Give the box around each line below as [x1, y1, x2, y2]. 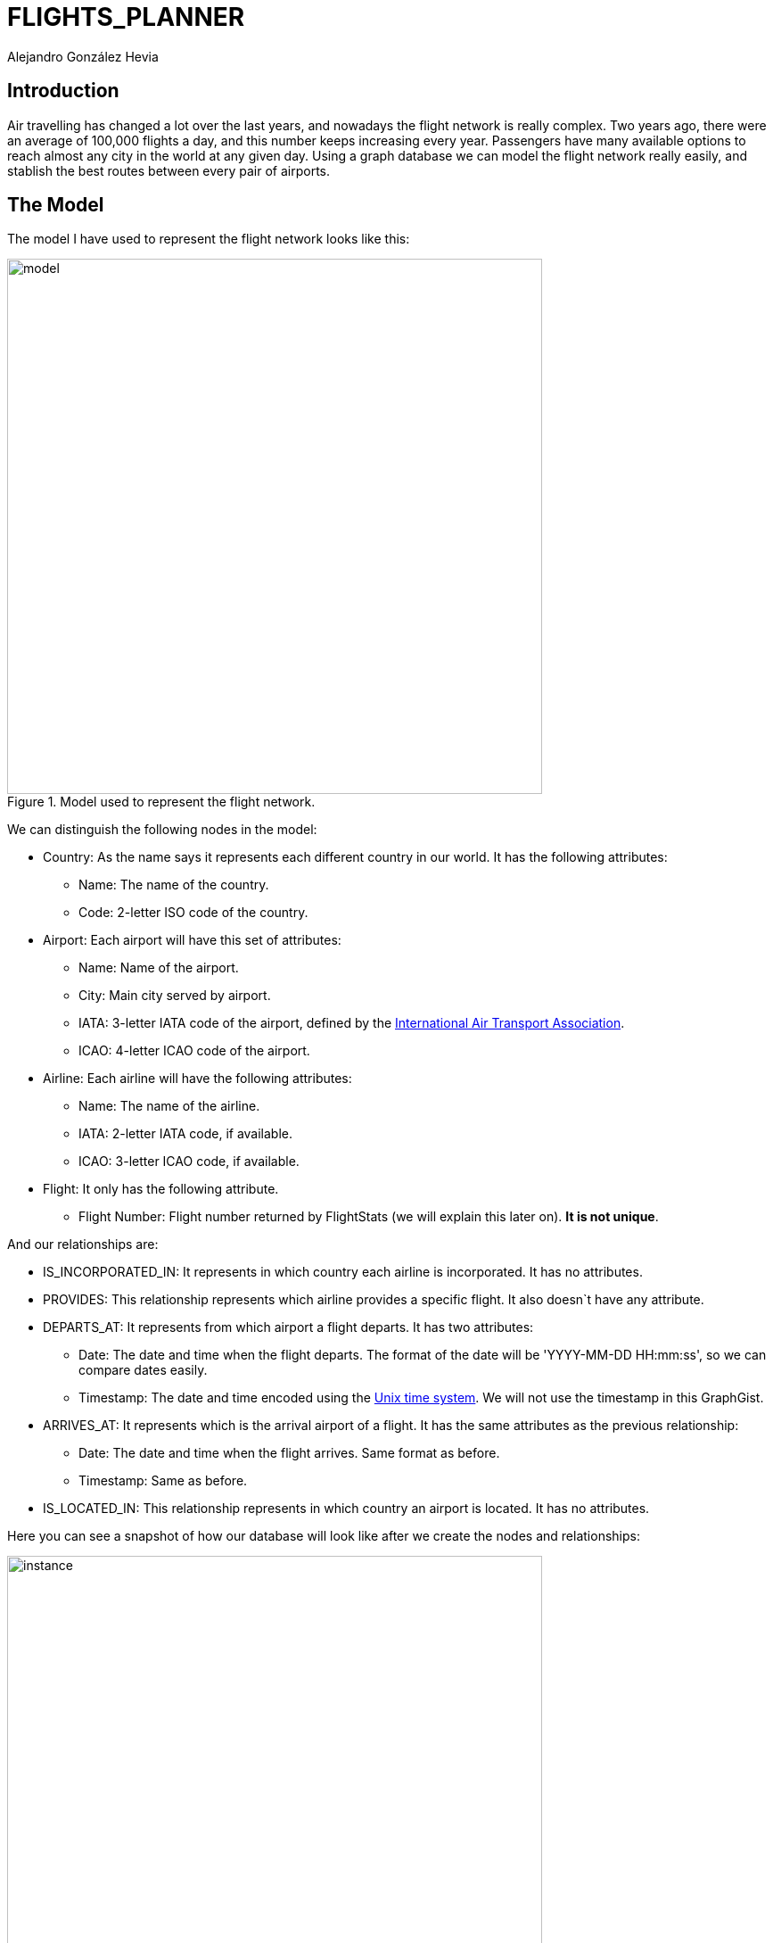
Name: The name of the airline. [78, 1098, 260, 1114]
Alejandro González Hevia [7, 48, 159, 64]
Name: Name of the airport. [78, 960, 239, 976]
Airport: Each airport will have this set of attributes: [43, 932, 341, 948]
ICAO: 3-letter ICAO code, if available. [78, 1153, 300, 1170]
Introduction [7, 79, 119, 103]
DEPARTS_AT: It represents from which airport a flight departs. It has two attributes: [43, 1319, 534, 1335]
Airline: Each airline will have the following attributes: [43, 1071, 352, 1087]
